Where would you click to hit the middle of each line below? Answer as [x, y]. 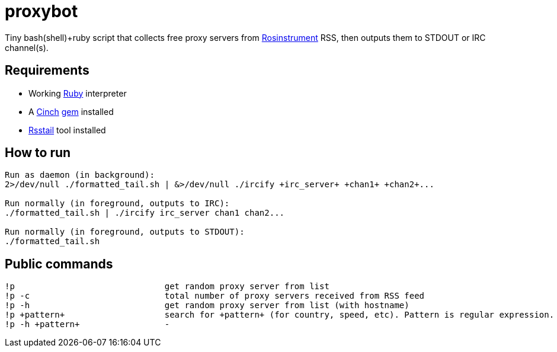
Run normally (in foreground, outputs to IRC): [117, 204]
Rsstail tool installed [67, 130]
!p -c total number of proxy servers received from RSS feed [215, 296]
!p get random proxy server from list [167, 287]
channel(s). [27, 47]
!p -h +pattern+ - [87, 324]
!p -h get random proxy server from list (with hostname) [207, 305]
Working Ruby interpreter [78, 93]
